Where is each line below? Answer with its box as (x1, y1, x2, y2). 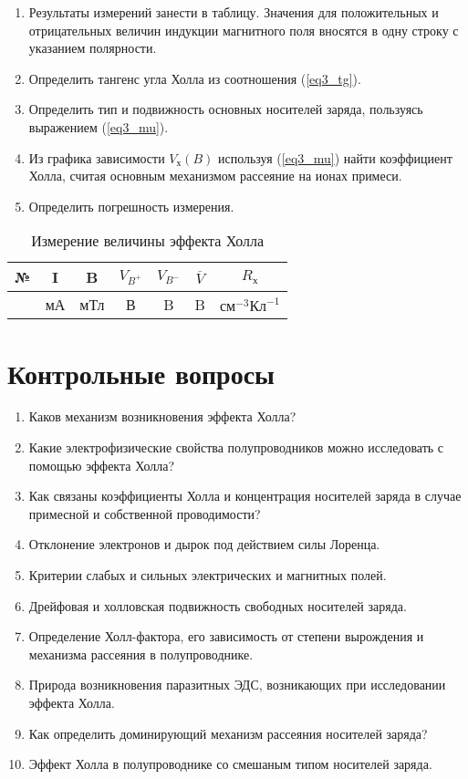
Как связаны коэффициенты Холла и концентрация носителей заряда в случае (28, 486, 462, 505)
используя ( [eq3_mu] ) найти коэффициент (217, 148, 452, 167)
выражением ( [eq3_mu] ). (28, 117, 169, 136)
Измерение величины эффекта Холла (31, 230, 265, 252)
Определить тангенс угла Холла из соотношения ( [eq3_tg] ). (28, 68, 361, 88)
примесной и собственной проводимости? (28, 504, 261, 523)
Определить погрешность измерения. (28, 196, 234, 215)
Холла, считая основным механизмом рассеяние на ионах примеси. (28, 166, 402, 185)
